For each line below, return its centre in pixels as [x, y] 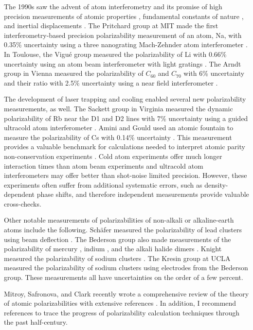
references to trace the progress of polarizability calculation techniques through [122, 312]
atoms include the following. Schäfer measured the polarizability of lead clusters [123, 230]
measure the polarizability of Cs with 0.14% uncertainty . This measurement [118, 137]
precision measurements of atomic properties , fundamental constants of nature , [124, 16]
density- [216, 184]
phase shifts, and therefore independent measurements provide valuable [143, 194]
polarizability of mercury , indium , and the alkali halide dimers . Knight [113, 249]
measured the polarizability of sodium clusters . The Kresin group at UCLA [117, 258]
